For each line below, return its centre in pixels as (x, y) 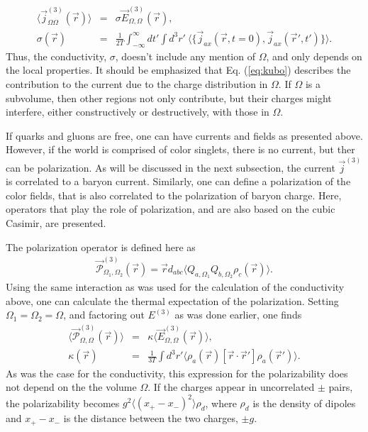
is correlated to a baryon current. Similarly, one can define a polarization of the (178, 181)
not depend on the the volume (71, 387)
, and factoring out (104, 315)
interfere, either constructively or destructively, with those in (138, 112)
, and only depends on (314, 56)
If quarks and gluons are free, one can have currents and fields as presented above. (184, 135)
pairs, (341, 387)
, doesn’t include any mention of (185, 56)
